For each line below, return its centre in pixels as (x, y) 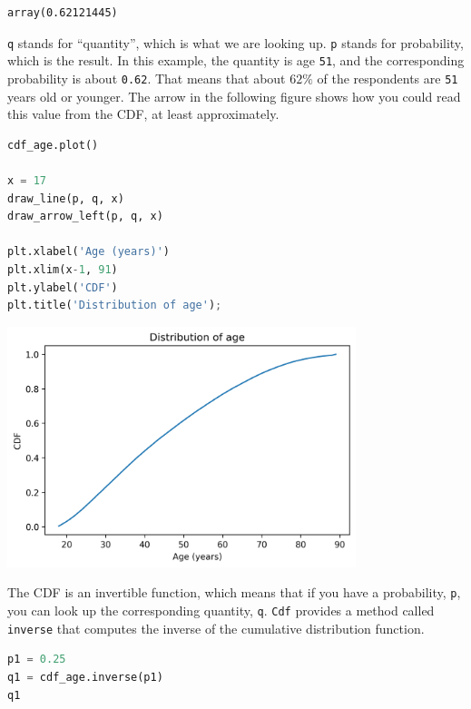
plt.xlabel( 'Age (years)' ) (88, 252)
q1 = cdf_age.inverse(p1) (85, 677)
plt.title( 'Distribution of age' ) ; (115, 305)
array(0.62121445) (63, 13)
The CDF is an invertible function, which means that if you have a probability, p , (234, 592)
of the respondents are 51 (388, 78)
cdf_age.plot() (53, 145)
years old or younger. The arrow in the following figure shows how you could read (234, 96)
